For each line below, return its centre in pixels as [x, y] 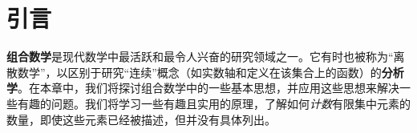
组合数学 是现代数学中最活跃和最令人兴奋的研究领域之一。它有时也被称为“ [200, 56]
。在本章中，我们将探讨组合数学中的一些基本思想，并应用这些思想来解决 [208, 88]
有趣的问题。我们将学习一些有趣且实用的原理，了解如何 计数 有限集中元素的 [214, 103]
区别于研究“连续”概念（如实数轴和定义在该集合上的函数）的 [225, 72]
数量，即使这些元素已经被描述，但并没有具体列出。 [141, 119]
